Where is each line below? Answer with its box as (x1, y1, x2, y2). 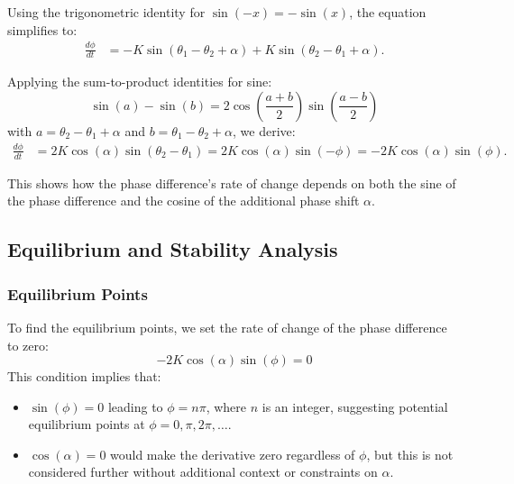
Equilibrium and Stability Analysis (7, 235, 338, 263)
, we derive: (233, 121, 296, 140)
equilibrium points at (28, 415, 145, 434)
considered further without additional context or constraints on (28, 462, 378, 481)
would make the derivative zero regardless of (110, 444, 355, 463)
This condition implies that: (7, 367, 161, 386)
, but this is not (366, 444, 454, 463)
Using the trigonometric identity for (7, 3, 206, 21)
